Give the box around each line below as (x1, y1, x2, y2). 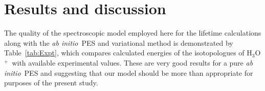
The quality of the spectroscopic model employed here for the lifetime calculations (4, 27, 261, 38)
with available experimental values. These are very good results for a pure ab (12, 57, 253, 68)
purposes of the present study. (4, 77, 98, 88)
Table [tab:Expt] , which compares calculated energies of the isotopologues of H (4, 47, 252, 58)
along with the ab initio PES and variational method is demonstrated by (4, 37, 233, 48)
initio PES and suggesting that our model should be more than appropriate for (4, 67, 253, 78)
